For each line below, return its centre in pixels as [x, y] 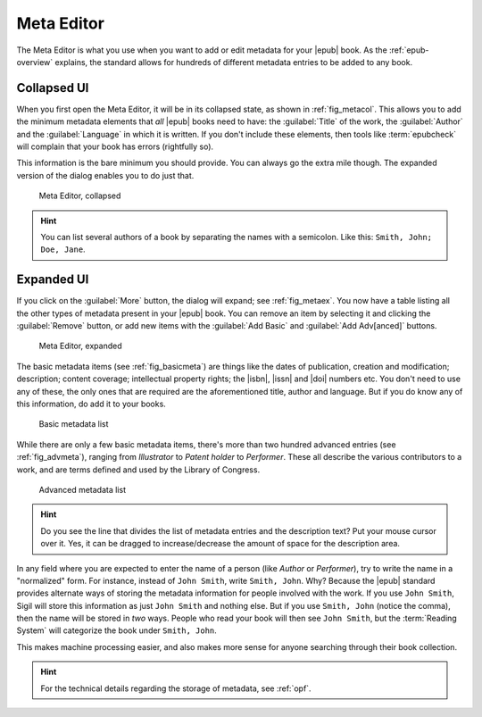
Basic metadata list [74, 424]
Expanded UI [53, 280]
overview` [35, 62]
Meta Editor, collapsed [80, 196]
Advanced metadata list [83, 489]
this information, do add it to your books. [91, 404]
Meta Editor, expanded [80, 346]
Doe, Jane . [63, 249]
